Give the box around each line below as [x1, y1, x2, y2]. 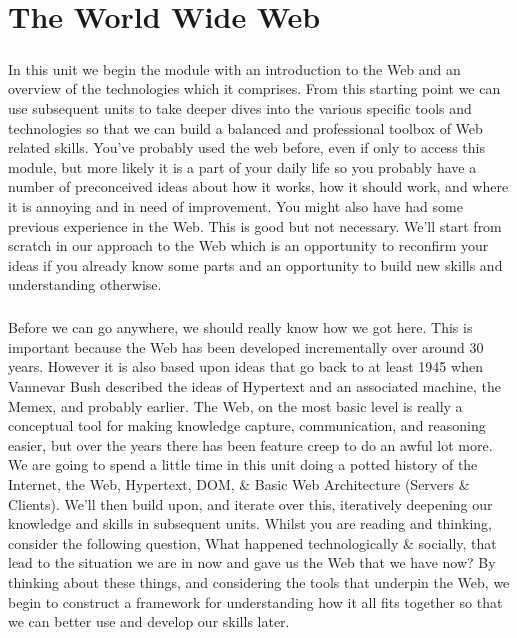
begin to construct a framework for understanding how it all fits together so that [8, 591, 503, 612]
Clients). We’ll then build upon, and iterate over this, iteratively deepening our [8, 493, 493, 514]
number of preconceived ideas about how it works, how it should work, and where [8, 176, 509, 197]
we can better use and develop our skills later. [8, 611, 290, 632]
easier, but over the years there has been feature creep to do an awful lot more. [8, 434, 493, 455]
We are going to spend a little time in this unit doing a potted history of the [8, 454, 478, 475]
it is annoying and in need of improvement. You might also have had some [8, 195, 463, 216]
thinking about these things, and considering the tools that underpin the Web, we [8, 571, 510, 592]
